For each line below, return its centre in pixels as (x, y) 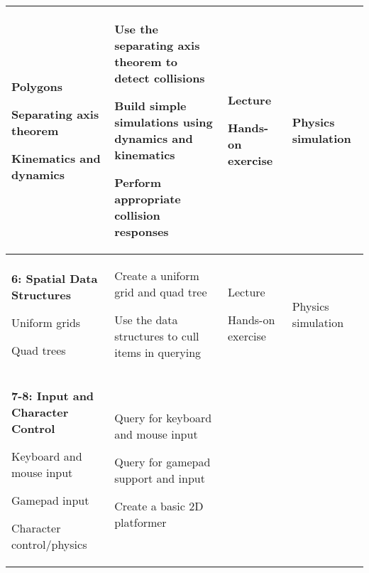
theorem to (146, 61)
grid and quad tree (161, 292)
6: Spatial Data (55, 278)
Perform (138, 182)
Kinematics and (56, 158)
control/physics (49, 544)
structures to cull (157, 336)
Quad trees (39, 350)
